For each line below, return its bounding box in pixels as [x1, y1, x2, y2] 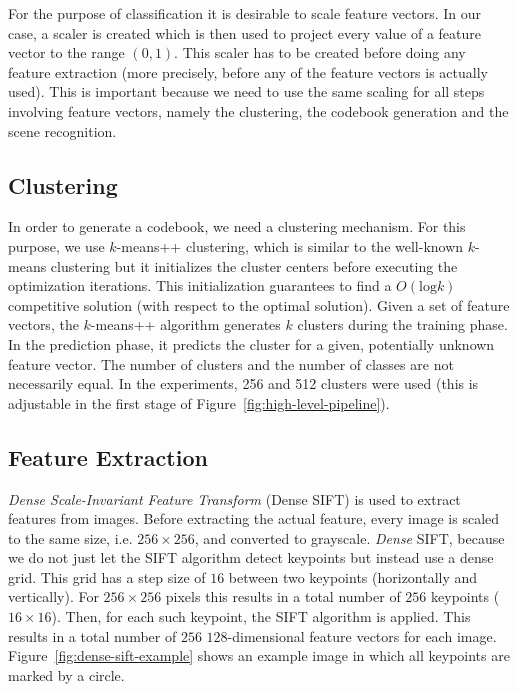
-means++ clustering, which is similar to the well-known [116, 235, 464, 256]
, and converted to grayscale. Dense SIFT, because [194, 527, 505, 548]
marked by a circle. [8, 664, 125, 685]
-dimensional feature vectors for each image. [227, 625, 497, 646]
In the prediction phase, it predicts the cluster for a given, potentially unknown [8, 333, 495, 354]
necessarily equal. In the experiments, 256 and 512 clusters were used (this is [8, 373, 479, 394]
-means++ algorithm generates [90, 314, 281, 335]
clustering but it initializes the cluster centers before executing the [50, 255, 458, 276]
